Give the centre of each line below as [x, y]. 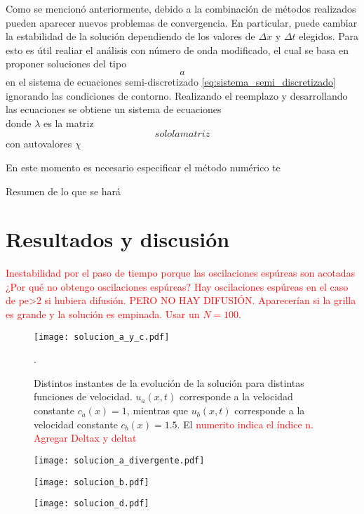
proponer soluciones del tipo [66, 64]
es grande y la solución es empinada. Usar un [103, 314]
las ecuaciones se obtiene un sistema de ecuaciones [114, 109]
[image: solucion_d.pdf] [92, 504]
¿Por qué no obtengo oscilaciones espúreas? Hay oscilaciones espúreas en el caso [177, 286]
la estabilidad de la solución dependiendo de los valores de [130, 36]
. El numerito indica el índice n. [245, 424]
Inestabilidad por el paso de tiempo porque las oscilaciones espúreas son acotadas [181, 273]
